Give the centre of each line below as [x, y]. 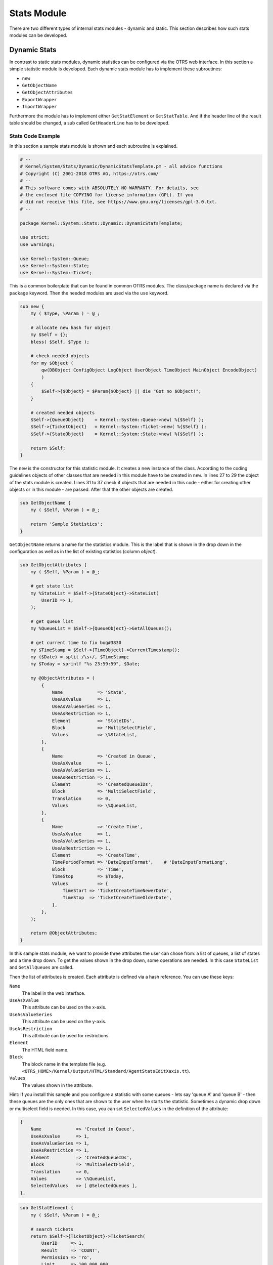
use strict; [35, 237]
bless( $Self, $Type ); [60, 342]
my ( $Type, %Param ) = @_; [65, 313]
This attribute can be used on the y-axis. [64, 1022]
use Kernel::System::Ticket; [56, 273]
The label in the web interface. [54, 993]
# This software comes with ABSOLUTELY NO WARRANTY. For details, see [109, 188]
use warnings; [37, 244]
